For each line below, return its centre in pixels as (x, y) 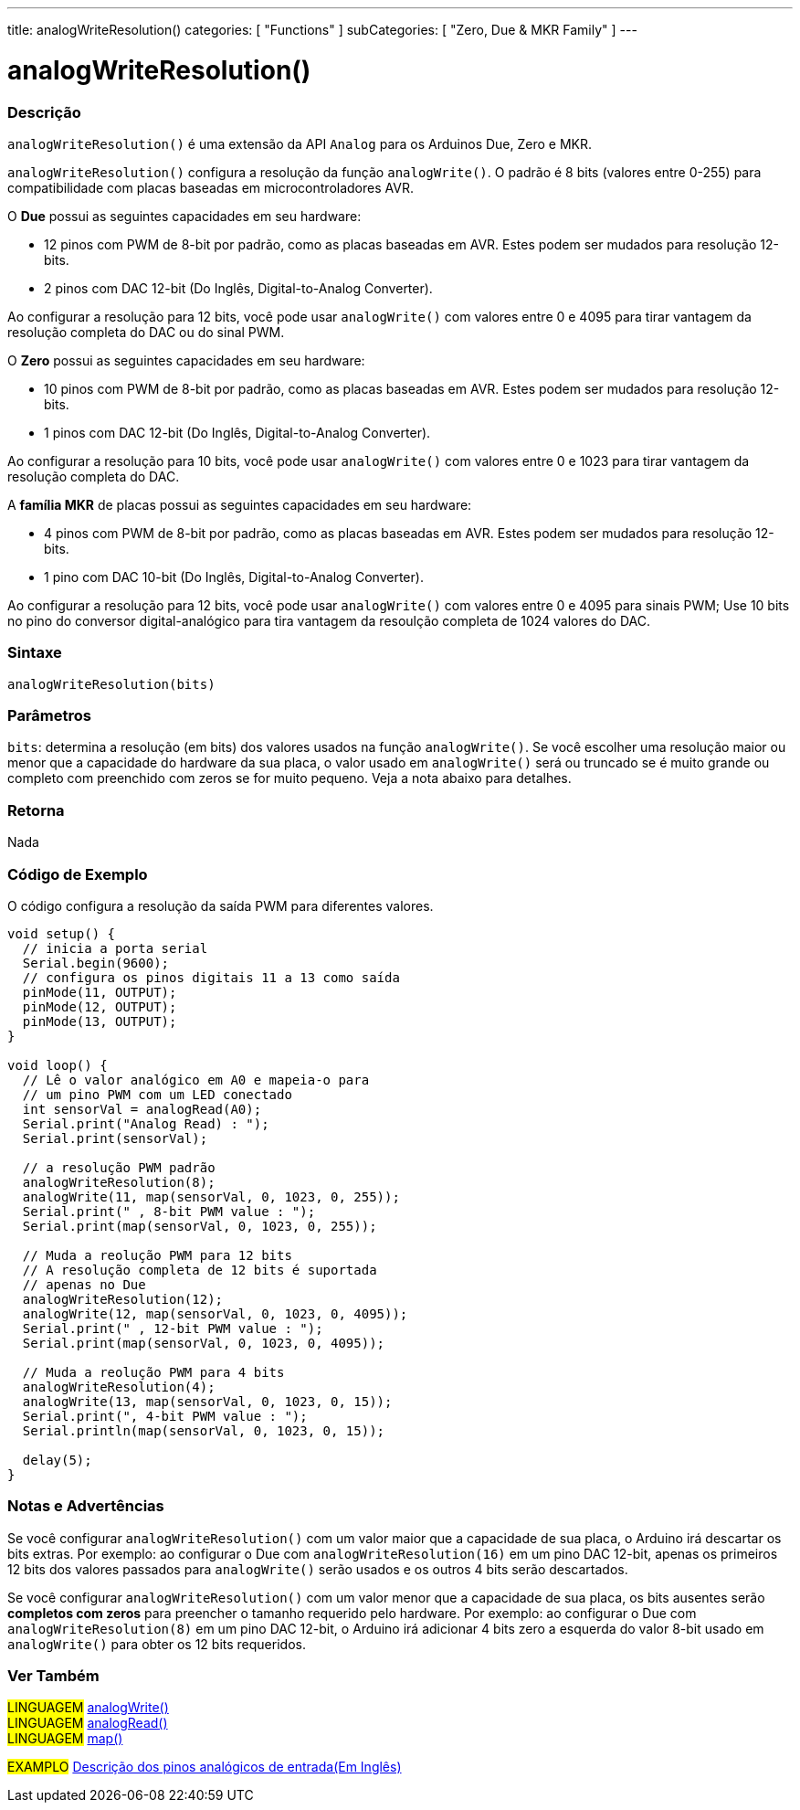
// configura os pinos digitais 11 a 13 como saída (211, 977)
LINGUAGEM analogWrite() (88, 1708)
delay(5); (57, 1460)
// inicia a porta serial (115, 948)
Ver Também (53, 1676)
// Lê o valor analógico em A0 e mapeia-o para (196, 1080)
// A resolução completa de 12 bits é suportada (200, 1270)
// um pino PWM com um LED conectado (157, 1094)
